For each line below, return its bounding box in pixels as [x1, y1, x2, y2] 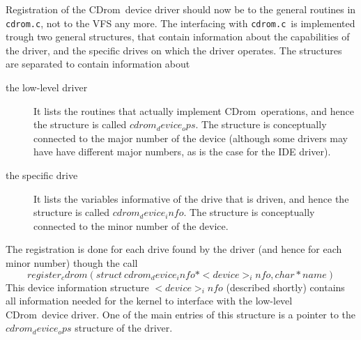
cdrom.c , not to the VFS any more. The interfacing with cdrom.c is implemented [6, 15, 355, 30]
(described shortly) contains [226, 279, 345, 294]
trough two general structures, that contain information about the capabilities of [6, 29, 350, 44]
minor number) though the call [6, 255, 138, 270]
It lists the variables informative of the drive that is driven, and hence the [33, 191, 349, 206]
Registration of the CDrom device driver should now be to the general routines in [6, 2, 356, 16]
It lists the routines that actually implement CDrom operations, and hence [33, 103, 354, 118]
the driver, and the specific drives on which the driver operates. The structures [6, 42, 342, 57]
